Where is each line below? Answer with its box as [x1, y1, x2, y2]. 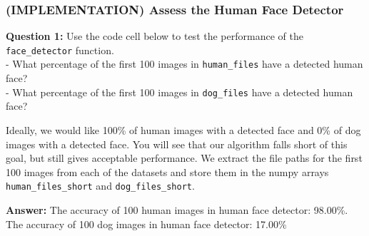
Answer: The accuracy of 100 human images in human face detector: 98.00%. [6, 202, 348, 217]
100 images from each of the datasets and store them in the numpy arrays [6, 164, 329, 179]
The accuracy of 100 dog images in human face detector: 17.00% [6, 216, 287, 231]
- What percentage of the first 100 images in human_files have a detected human [6, 56, 363, 71]
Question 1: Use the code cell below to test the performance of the [6, 29, 303, 43]
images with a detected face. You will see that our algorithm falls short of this [6, 136, 348, 151]
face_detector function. [6, 42, 114, 57]
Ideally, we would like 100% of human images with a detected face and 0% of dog [6, 122, 361, 137]
